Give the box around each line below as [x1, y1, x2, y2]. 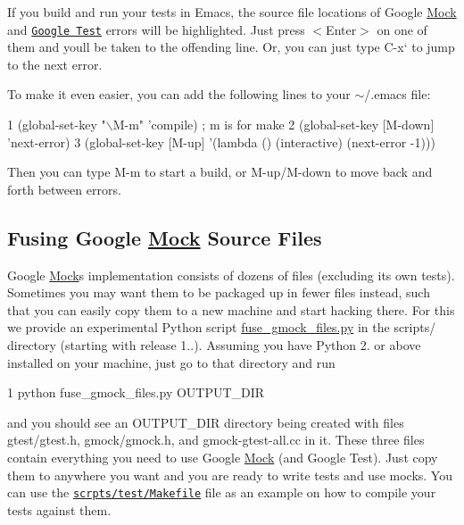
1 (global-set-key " [7, 115, 106, 134]
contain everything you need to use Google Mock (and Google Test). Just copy [7, 447, 438, 466]
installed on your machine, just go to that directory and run [7, 353, 336, 371]
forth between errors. [7, 179, 121, 198]
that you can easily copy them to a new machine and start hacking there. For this [7, 300, 455, 319]
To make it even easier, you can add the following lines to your [7, 85, 351, 104]
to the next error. [7, 54, 103, 73]
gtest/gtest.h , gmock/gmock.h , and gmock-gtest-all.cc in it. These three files [7, 430, 425, 449]
